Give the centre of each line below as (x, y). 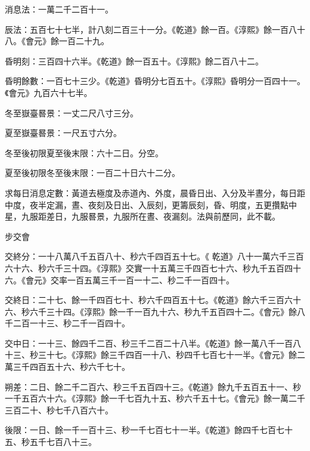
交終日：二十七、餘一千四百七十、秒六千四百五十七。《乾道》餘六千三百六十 (153, 300)
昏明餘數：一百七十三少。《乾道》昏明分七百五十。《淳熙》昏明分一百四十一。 (155, 81)
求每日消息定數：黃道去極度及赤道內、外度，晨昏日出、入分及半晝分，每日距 (155, 192)
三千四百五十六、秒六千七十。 (71, 367)
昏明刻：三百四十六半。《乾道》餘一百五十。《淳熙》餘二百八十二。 (134, 61)
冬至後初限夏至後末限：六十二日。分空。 (84, 152)
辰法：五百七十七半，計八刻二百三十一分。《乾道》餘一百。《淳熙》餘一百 (147, 29)
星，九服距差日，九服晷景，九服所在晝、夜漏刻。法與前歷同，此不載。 (142, 216)
